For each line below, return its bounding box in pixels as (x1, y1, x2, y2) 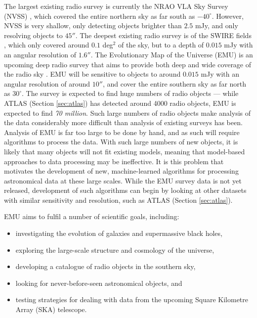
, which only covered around (4, 40, 89, 50)
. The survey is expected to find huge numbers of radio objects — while (22, 88, 239, 98)
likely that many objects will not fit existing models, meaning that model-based (4, 146, 245, 156)
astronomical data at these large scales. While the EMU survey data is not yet (4, 175, 242, 185)
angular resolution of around (4, 78, 90, 89)
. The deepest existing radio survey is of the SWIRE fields (75, 30, 252, 40)
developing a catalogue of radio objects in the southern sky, (15, 261, 196, 272)
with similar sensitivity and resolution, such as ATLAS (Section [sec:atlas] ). (4, 194, 233, 205)
